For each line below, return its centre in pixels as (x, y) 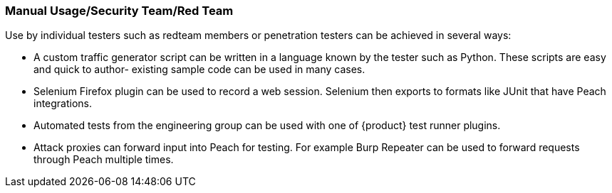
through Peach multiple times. (104, 160)
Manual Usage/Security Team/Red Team (119, 11)
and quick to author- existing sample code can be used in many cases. (199, 70)
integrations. (63, 104)
